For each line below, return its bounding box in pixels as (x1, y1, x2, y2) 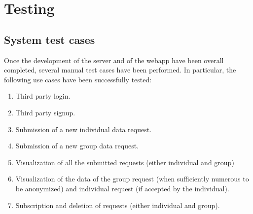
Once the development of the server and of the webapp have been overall (4, 55, 224, 65)
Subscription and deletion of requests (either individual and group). (15, 200, 220, 210)
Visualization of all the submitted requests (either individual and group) (15, 157, 234, 167)
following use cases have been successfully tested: (4, 74, 152, 84)
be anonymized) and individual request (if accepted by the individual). (15, 183, 229, 193)
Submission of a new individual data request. (15, 124, 152, 134)
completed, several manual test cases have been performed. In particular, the (4, 65, 236, 75)
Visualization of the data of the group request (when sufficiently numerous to (15, 174, 249, 184)
